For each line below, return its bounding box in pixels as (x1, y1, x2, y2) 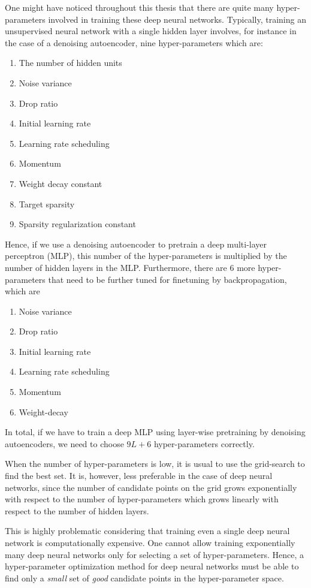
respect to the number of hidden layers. (5, 504, 149, 517)
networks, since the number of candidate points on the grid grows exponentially (5, 481, 297, 493)
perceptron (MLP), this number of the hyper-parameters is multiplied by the (5, 249, 287, 262)
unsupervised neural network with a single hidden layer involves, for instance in (5, 25, 297, 37)
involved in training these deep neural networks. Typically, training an (48, 13, 306, 25)
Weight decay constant (19, 177, 102, 189)
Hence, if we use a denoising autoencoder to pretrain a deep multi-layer (5, 237, 267, 250)
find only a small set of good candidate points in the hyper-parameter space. (5, 571, 284, 584)
